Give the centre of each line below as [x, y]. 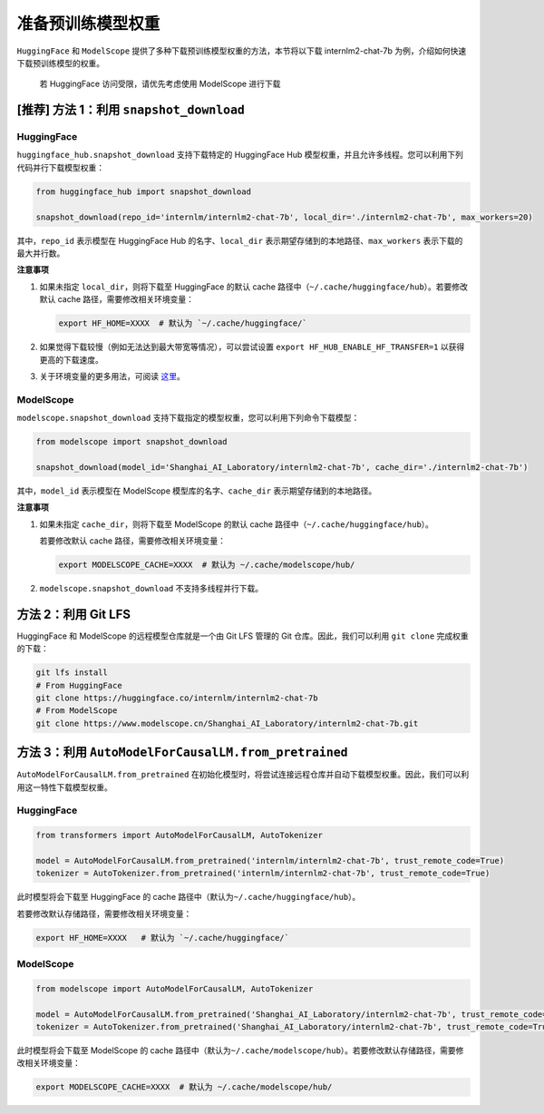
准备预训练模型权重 [88, 24]
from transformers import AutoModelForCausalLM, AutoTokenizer [180, 835]
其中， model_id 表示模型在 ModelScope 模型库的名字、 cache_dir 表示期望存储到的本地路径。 [197, 491]
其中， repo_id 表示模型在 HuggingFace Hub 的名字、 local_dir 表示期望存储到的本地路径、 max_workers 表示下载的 [240, 240]
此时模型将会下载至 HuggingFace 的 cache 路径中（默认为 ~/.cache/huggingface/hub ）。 [189, 897]
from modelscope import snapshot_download [131, 442]
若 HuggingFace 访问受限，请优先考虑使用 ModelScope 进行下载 [160, 84]
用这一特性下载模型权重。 [64, 787]
